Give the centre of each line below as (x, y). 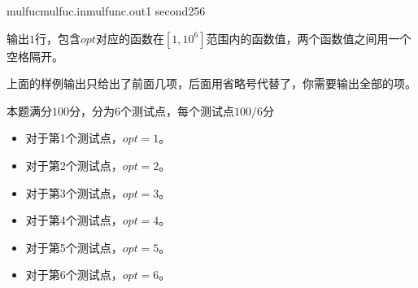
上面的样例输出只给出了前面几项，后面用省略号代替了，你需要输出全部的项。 (211, 83)
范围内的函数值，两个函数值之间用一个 (309, 38)
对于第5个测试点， (74, 247)
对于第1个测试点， (74, 138)
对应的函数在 (130, 38)
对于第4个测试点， (74, 220)
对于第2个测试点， (74, 165)
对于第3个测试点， (74, 192)
